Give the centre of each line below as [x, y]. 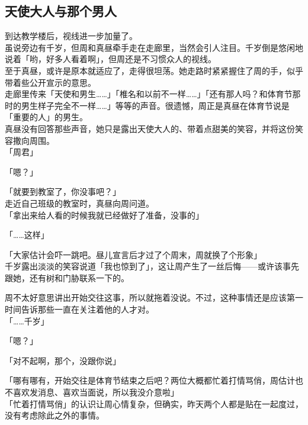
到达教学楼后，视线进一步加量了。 [71, 36]
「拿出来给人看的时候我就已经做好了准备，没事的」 [104, 215]
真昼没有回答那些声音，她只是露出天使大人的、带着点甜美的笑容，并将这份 [150, 128]
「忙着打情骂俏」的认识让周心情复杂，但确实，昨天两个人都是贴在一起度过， [154, 403]
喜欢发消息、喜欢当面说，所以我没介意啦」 [96, 392]
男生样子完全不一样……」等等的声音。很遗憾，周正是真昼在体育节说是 [155, 105]
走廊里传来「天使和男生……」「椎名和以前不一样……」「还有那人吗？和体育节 [149, 94]
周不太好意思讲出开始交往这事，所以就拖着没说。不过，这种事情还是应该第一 [154, 297]
